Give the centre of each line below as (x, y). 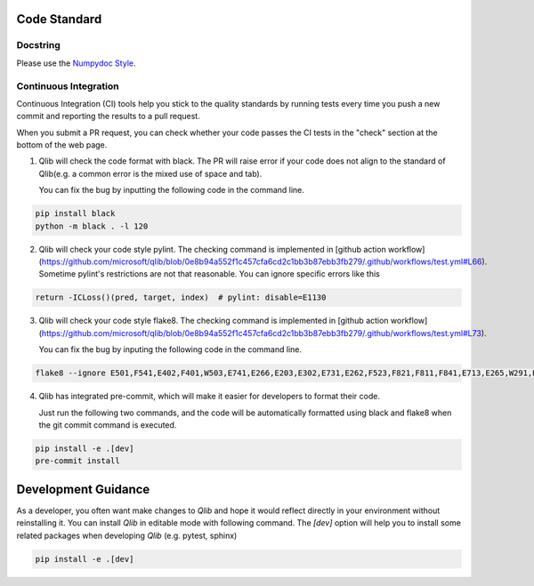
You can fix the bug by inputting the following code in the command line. (171, 190)
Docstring (39, 45)
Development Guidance (83, 489)
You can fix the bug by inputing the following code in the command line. (170, 349)
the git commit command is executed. (108, 425)
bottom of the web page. (62, 145)
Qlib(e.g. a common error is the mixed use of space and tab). (150, 173)
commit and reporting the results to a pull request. (108, 116)
